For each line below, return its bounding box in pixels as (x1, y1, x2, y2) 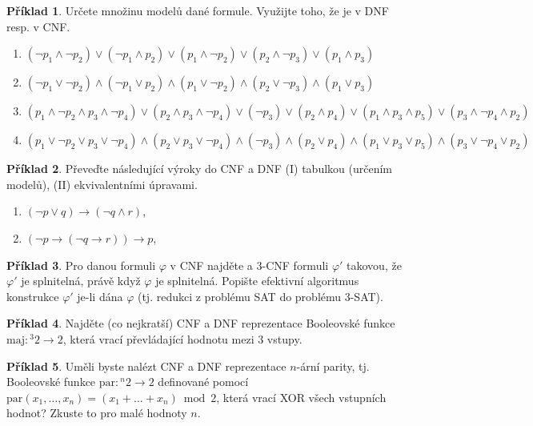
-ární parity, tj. (296, 357, 370, 374)
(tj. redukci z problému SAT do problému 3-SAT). (137, 287, 383, 304)
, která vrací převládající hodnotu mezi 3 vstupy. (62, 330, 303, 347)
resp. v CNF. (6, 18, 70, 34)
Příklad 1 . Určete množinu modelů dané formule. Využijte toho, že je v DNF (6, 2, 389, 18)
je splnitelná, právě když (21, 272, 141, 289)
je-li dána (77, 287, 123, 304)
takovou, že (347, 256, 402, 273)
